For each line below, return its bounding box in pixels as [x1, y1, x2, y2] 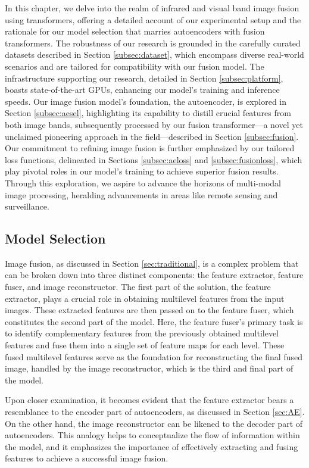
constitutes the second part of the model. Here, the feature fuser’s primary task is [5, 315, 303, 327]
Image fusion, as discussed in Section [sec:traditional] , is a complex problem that [5, 257, 299, 269]
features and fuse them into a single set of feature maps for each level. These [5, 339, 285, 351]
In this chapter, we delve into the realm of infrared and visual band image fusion [5, 2, 299, 14]
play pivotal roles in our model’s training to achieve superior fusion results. [5, 165, 279, 177]
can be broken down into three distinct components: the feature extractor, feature [5, 269, 304, 281]
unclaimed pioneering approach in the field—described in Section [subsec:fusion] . [5, 130, 299, 142]
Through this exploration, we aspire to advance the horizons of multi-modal [5, 176, 281, 189]
